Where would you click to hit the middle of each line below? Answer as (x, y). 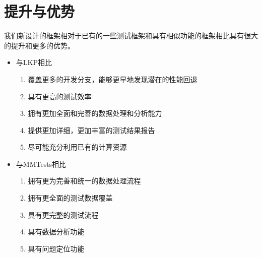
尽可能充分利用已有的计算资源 (77, 147)
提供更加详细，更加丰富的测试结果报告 (91, 130)
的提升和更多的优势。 (39, 45)
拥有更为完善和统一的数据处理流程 (84, 181)
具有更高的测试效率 (60, 96)
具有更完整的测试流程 (63, 214)
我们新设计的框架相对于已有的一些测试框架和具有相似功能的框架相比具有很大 (131, 36)
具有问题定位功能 (56, 248)
